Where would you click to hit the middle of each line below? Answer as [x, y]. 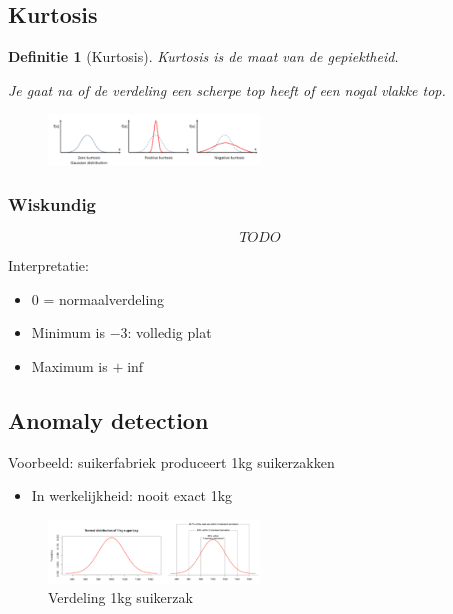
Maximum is [69, 365]
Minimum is [68, 332]
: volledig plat [169, 332]
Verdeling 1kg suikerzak [120, 597]
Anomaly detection [108, 419]
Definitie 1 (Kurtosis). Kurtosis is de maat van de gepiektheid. [203, 56]
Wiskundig [52, 203]
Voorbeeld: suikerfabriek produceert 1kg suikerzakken [171, 461]
